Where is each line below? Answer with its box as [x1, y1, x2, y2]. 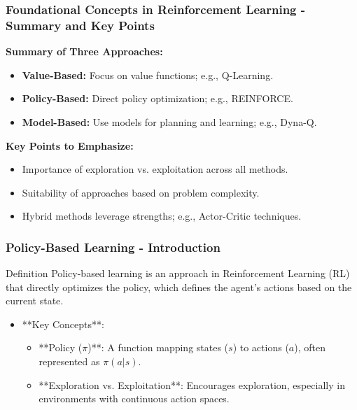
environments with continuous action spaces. [38, 391, 230, 406]
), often [294, 340, 325, 355]
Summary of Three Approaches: [6, 44, 163, 59]
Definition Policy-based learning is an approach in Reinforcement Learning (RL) [6, 266, 350, 281]
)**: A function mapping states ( [87, 340, 229, 355]
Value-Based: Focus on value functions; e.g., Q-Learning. [22, 67, 274, 82]
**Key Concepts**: [22, 316, 104, 331]
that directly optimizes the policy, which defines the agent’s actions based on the [6, 279, 352, 294]
